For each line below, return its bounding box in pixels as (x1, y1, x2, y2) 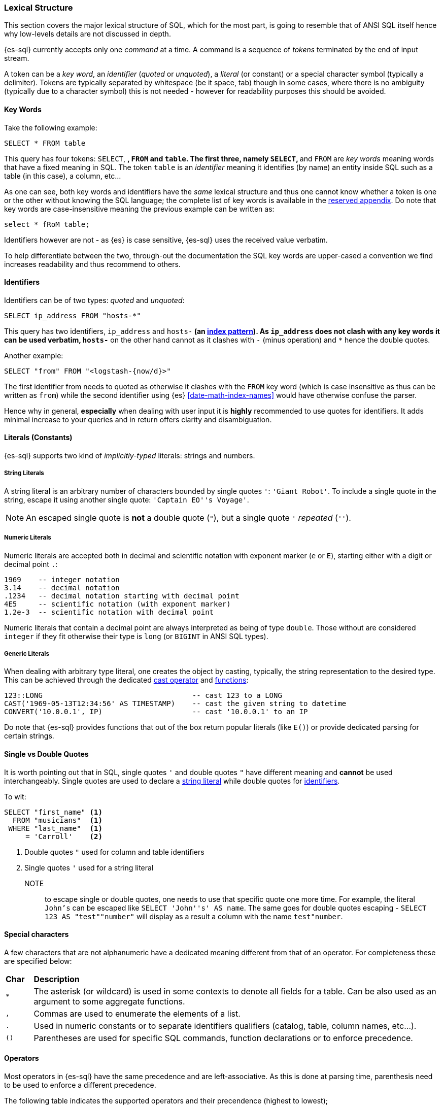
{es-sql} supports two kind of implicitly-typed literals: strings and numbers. (4, 451, 255, 460)
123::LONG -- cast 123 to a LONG (4, 691, 282, 700)
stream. (4, 54, 29, 63)
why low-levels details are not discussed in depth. (4, 29, 171, 39)
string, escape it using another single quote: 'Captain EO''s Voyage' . (4, 495, 249, 504)
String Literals (4, 469, 44, 477)
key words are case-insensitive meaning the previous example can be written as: (4, 204, 275, 213)
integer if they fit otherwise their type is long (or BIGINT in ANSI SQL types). (4, 631, 268, 641)
